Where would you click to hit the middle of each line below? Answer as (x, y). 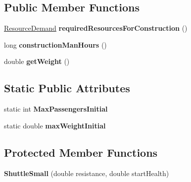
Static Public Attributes (67, 88)
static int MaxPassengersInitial (56, 109)
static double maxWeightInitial (55, 125)
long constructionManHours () (55, 44)
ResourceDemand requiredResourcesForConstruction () (96, 28)
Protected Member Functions (81, 152)
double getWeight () (37, 61)
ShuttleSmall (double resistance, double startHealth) (87, 173)
